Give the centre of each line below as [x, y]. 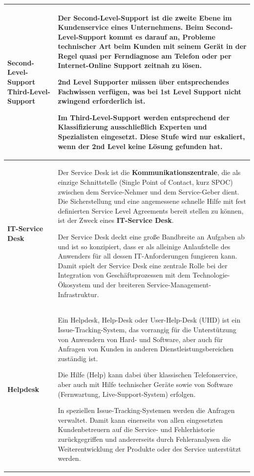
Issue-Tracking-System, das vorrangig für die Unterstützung [147, 330]
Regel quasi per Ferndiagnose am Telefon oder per [145, 55]
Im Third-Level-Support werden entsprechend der [144, 117]
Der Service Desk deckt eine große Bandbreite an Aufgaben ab [151, 237]
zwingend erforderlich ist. [102, 101]
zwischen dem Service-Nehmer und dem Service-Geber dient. [148, 191]
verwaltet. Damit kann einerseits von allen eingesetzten [140, 420]
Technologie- [211, 275]
